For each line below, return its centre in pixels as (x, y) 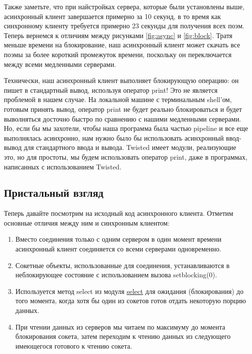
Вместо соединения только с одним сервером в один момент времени (118, 239)
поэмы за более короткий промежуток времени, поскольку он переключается (118, 54)
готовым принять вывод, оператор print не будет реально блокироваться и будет (123, 109)
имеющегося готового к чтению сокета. (74, 345)
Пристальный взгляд (54, 193)
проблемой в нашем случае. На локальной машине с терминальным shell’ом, (118, 99)
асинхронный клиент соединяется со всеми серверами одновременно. (118, 249)
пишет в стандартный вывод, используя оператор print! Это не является (111, 90)
